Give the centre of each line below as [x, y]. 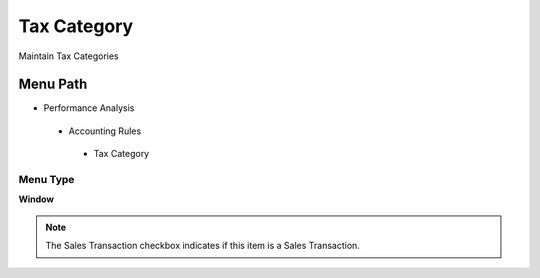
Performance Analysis [89, 108]
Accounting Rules [105, 131]
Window [36, 199]
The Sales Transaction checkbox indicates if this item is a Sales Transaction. [202, 246]
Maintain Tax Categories [68, 56]
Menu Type [46, 179]
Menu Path [53, 84]
